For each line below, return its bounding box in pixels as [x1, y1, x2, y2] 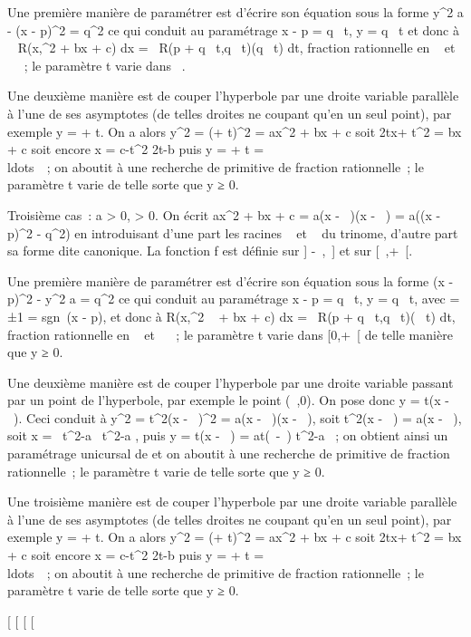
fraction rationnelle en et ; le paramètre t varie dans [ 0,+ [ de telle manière [7, 324, 453, 343]
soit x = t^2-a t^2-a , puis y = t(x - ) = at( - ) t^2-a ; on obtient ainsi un [7, 426, 448, 445]
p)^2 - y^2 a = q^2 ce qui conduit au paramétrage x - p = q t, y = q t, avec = [7, 289, 460, 308]
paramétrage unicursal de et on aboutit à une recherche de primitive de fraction [7, 444, 450, 463]
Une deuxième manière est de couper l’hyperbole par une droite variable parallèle [7, 86, 459, 105]
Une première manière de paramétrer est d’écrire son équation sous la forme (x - [7, 271, 454, 290]
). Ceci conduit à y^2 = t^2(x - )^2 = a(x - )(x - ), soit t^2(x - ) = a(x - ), [13, 408, 462, 427]
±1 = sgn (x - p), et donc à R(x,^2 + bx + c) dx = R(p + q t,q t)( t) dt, [7, 306, 456, 325]
